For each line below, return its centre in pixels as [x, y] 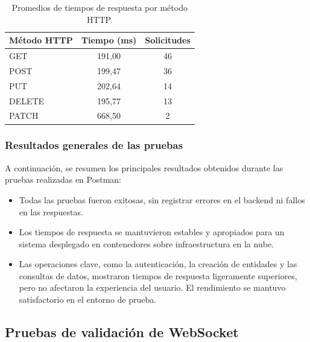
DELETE [27, 100]
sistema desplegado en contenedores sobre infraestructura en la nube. [146, 243]
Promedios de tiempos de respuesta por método [100, 7]
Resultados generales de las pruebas [94, 145]
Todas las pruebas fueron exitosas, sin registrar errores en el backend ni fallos [162, 199]
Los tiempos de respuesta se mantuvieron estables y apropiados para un [152, 232]
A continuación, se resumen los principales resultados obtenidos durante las [144, 167]
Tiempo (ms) [109, 40]
